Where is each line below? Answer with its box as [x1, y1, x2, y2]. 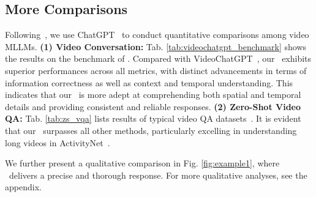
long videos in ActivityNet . [5, 136, 110, 149]
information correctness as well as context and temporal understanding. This [5, 76, 293, 89]
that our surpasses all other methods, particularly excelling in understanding [5, 124, 297, 136]
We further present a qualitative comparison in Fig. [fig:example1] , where [5, 157, 280, 169]
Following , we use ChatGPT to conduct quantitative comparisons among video [5, 28, 309, 41]
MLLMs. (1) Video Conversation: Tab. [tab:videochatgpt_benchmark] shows [5, 40, 307, 53]
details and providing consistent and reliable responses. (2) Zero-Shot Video [5, 100, 301, 113]
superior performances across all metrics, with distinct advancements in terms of [5, 64, 307, 76]
